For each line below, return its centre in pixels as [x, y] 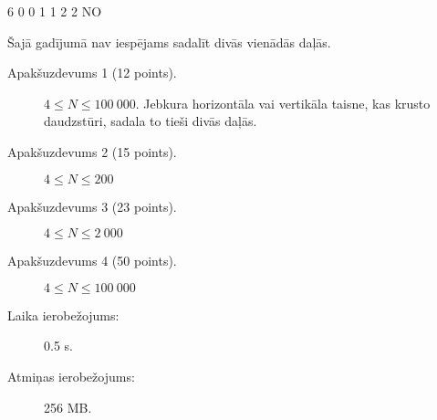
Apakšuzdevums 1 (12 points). [92, 73]
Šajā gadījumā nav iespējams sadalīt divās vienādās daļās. [169, 42]
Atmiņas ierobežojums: [71, 376]
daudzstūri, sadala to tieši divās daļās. [151, 121]
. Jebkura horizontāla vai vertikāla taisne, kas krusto [283, 103]
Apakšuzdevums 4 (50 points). [92, 261]
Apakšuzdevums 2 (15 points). [92, 151]
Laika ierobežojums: [63, 315]
